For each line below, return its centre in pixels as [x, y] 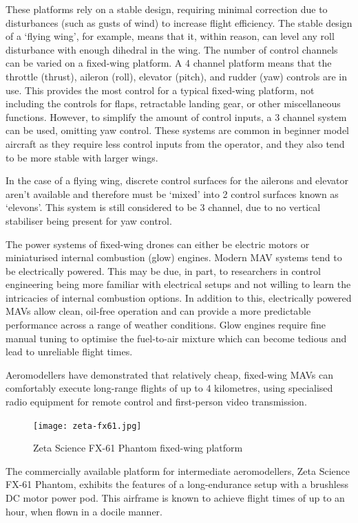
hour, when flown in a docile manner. [84, 511]
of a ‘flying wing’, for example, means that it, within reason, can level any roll [170, 36]
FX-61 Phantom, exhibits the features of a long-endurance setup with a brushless [177, 484]
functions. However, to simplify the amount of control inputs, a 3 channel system [176, 116]
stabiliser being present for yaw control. [89, 220]
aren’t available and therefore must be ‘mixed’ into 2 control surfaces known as [172, 193]
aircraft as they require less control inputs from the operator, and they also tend [175, 143]
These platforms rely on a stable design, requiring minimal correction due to [167, 9]
